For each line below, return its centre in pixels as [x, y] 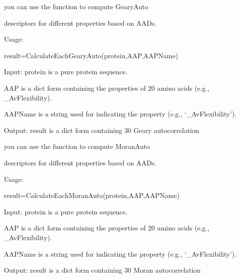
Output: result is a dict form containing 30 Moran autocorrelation [102, 270]
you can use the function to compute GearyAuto [76, 6]
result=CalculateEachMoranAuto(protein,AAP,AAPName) [92, 195]
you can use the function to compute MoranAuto [77, 146]
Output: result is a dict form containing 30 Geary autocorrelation [102, 130]
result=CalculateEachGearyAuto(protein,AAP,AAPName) [91, 55]
